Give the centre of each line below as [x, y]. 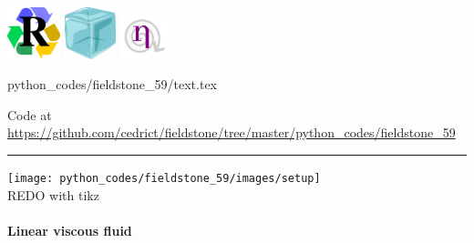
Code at [30, 114]
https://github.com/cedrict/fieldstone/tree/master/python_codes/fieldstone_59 [232, 132]
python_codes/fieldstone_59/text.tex [113, 84]
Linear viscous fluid [70, 230]
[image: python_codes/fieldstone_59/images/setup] [164, 179]
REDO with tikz [53, 194]
